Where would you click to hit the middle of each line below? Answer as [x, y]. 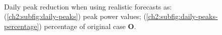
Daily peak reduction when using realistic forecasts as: [88, 6]
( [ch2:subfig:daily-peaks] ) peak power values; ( [75, 16]
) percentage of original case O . [88, 26]
